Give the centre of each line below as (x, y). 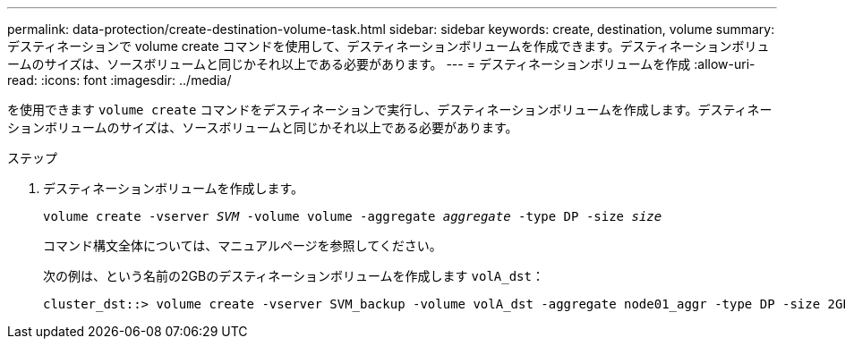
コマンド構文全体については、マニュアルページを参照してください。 (243, 245)
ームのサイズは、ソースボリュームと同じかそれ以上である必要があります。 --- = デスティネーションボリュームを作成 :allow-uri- (381, 64)
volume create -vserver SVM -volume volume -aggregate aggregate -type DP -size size (353, 216)
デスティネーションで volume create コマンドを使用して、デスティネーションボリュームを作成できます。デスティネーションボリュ (388, 46)
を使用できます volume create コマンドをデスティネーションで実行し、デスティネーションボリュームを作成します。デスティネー (390, 110)
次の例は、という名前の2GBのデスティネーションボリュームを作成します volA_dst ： (294, 276)
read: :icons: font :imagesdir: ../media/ (119, 80)
